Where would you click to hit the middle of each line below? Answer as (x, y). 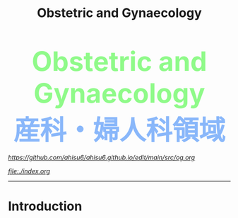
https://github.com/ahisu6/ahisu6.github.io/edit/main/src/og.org (102, 158)
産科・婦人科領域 (119, 130)
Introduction (45, 206)
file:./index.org (29, 171)
